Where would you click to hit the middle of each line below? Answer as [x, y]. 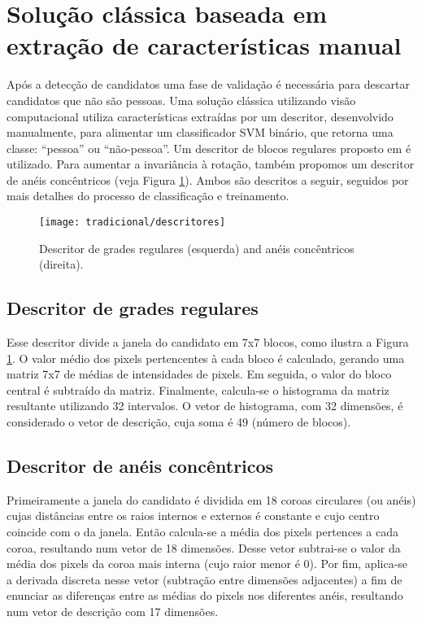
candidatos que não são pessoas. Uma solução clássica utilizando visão [181, 100]
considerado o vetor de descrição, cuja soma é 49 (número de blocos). [179, 422]
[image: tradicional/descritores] [133, 223]
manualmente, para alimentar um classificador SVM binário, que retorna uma [200, 132]
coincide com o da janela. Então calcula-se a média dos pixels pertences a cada [202, 532]
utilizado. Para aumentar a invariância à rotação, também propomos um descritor [211, 164]
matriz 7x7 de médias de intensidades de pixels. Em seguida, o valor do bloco [199, 374]
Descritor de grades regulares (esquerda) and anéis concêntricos [197, 248]
